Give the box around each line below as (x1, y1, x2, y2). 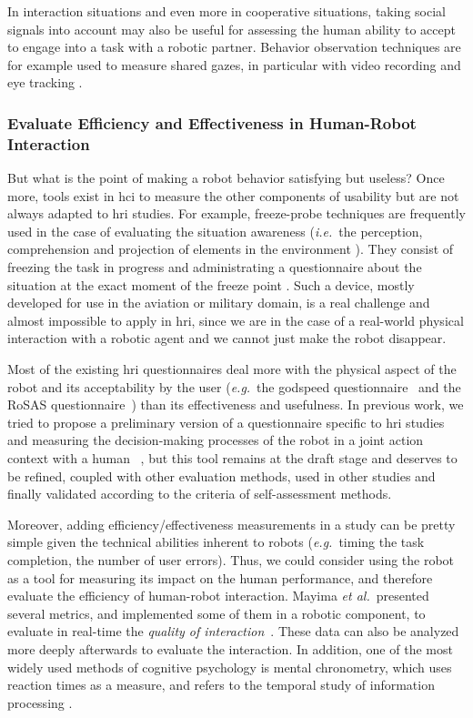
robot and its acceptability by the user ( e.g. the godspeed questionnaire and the (7, 377, 461, 396)
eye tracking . (7, 73, 83, 92)
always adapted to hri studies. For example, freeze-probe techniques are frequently (7, 204, 466, 223)
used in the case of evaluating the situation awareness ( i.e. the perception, (7, 221, 423, 240)
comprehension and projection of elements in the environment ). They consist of (7, 239, 454, 258)
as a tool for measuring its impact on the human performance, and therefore (7, 568, 433, 587)
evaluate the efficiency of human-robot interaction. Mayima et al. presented (7, 586, 429, 605)
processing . (7, 693, 73, 712)
